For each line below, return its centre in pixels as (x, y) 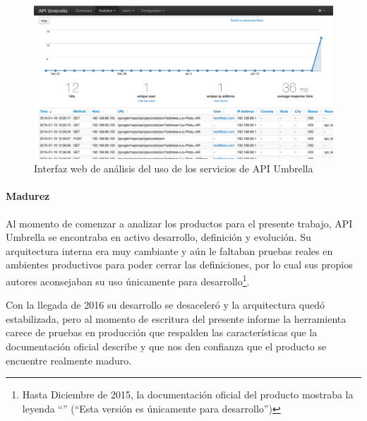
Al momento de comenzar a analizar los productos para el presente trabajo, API (179, 223)
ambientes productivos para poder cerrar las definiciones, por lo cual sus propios (179, 265)
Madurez (28, 196)
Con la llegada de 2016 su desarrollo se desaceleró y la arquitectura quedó (165, 305)
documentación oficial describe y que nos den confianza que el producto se (166, 346)
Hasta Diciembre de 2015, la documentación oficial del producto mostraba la (188, 395)
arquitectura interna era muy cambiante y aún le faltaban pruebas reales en (169, 250)
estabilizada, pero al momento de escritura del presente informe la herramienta (176, 318)
